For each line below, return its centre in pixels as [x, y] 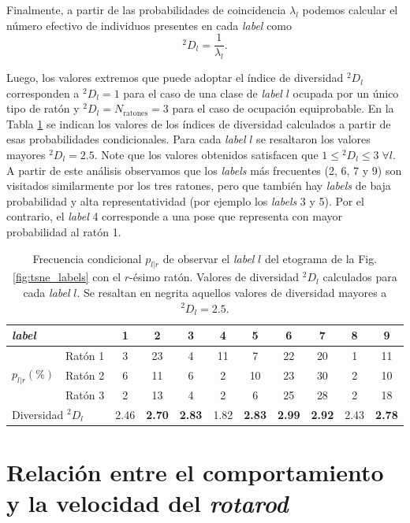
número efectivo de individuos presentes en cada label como [149, 25]
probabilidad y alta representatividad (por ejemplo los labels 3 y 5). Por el [185, 200]
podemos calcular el [350, 9]
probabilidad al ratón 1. [64, 231]
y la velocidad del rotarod [147, 503]
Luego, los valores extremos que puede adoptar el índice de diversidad [175, 78]
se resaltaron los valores [313, 139]
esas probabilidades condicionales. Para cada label [126, 139]
